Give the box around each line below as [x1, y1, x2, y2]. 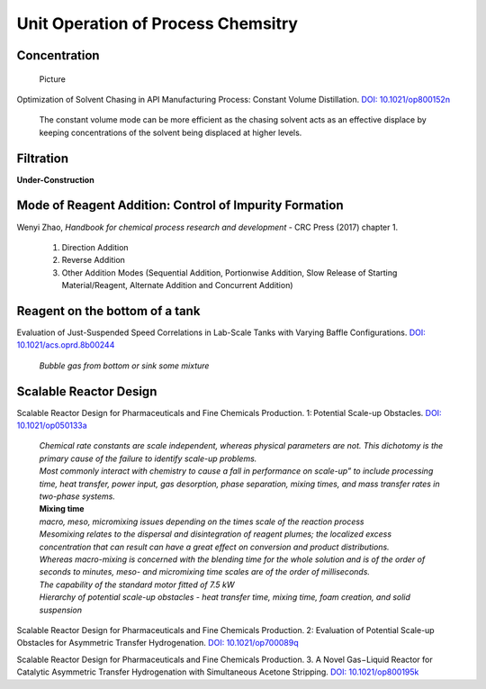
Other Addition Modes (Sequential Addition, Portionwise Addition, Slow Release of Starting [61, 267, 398, 278]
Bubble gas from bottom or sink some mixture [39, 360, 210, 371]
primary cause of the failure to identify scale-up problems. [39, 453, 257, 464]
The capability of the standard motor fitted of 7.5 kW [39, 579, 235, 590]
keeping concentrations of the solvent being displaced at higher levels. [39, 127, 302, 138]
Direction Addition [61, 241, 130, 252]
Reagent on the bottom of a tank [16, 303, 201, 319]
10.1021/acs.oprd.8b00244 [16, 340, 115, 350]
